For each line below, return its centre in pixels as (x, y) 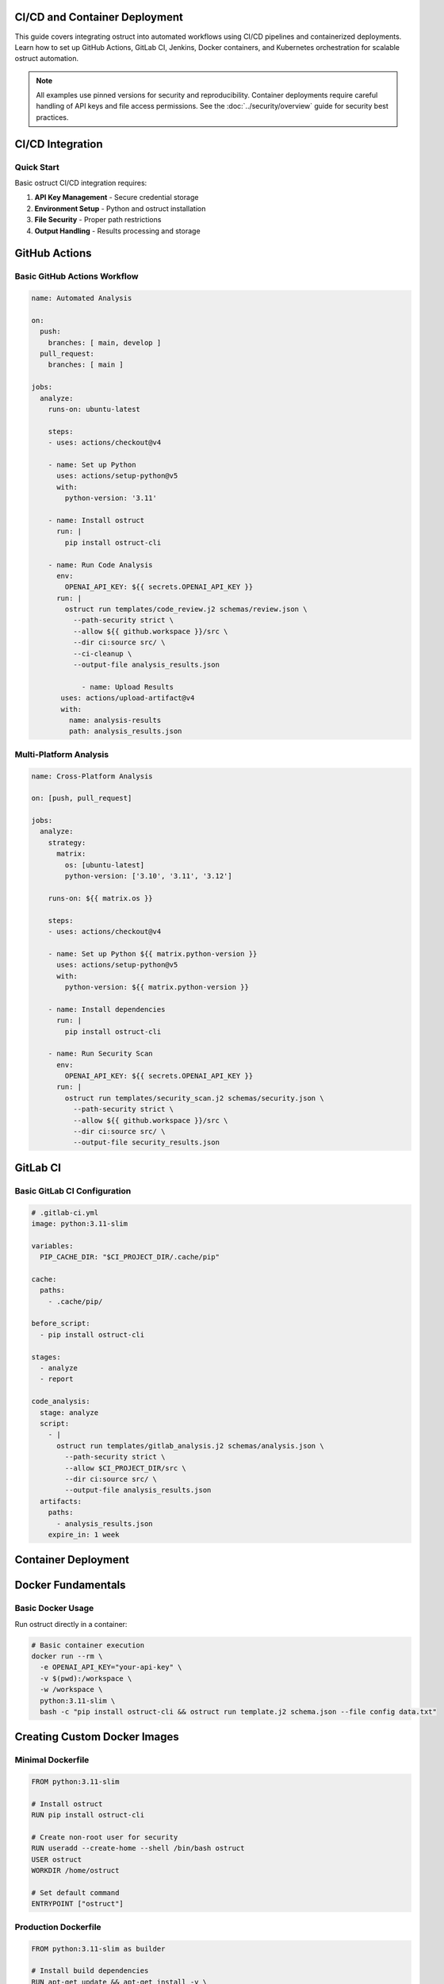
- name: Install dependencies (107, 1009)
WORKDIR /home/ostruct (75, 1871)
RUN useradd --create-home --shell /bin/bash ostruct (138, 1848)
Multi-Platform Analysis (62, 754)
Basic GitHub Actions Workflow (77, 276)
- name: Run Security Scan (101, 1054)
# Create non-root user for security (105, 1838)
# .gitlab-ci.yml (65, 1213)
